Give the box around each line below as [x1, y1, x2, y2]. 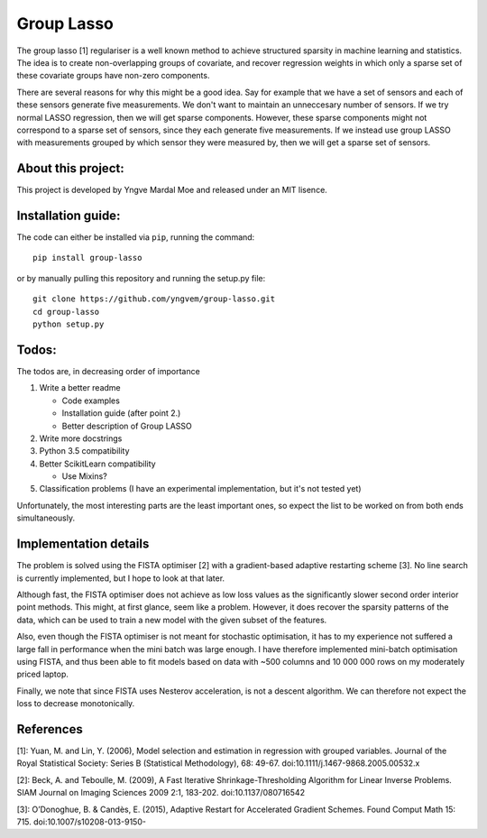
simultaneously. [16, 512, 76, 523]
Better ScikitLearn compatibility [39, 458, 157, 469]
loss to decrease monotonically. [16, 698, 135, 709]
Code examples [61, 395, 121, 406]
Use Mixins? [61, 471, 107, 482]
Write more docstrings [39, 433, 123, 444]
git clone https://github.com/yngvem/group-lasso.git [32, 294, 275, 304]
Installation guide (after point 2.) [61, 408, 181, 419]
